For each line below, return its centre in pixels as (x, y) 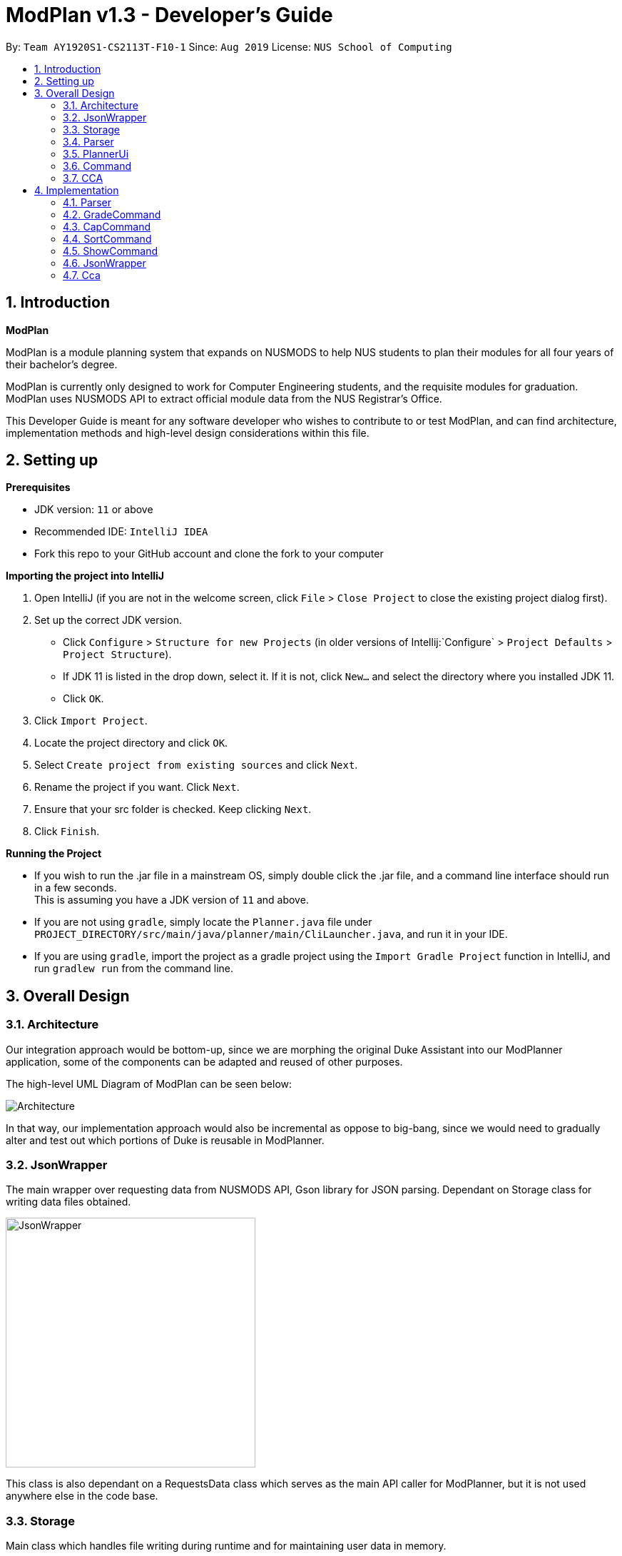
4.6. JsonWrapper (104, 263)
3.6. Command (97, 166)
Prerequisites (38, 487)
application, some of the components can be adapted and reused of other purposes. (204, 1061)
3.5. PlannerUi (96, 153)
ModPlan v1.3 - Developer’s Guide (169, 15)
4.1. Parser (87, 202)
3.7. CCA (83, 178)
